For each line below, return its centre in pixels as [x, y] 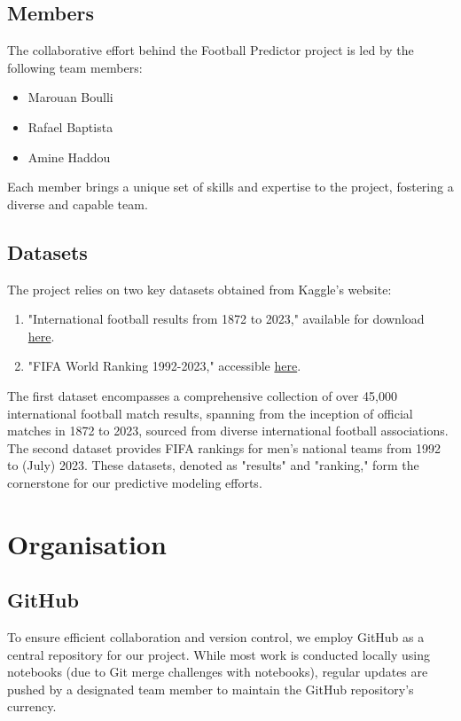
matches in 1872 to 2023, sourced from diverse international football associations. [228, 431]
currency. [32, 706]
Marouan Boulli [70, 97]
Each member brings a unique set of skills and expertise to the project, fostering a [230, 187]
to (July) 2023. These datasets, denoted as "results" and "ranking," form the [213, 465]
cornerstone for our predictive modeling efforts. [135, 482]
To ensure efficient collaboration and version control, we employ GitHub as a [216, 637]
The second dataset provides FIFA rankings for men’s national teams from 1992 [224, 447]
